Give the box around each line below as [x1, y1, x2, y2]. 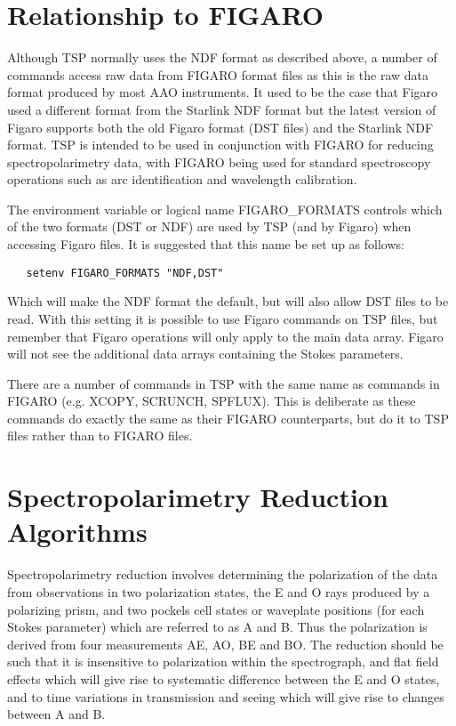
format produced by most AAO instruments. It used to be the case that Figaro [7, 83, 438, 101]
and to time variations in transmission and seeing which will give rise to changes [7, 687, 444, 706]
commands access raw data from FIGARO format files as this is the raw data [7, 65, 428, 84]
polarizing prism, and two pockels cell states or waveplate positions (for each [7, 600, 425, 618]
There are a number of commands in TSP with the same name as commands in [7, 374, 440, 392]
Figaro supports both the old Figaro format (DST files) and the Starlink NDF [7, 117, 434, 136]
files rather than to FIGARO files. [7, 426, 193, 445]
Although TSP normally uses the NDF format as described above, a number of [7, 48, 437, 67]
